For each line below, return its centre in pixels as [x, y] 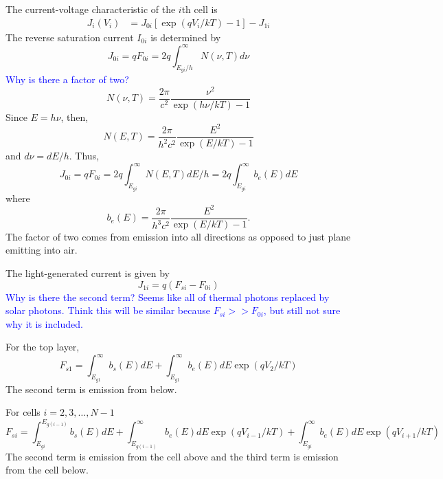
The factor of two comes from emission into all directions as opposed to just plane [178, 236]
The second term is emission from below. [91, 389]
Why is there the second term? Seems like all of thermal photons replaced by [168, 297]
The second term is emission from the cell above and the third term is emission [172, 456]
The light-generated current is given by [88, 272]
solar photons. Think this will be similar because [108, 310]
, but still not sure [302, 310]
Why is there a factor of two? [67, 79]
